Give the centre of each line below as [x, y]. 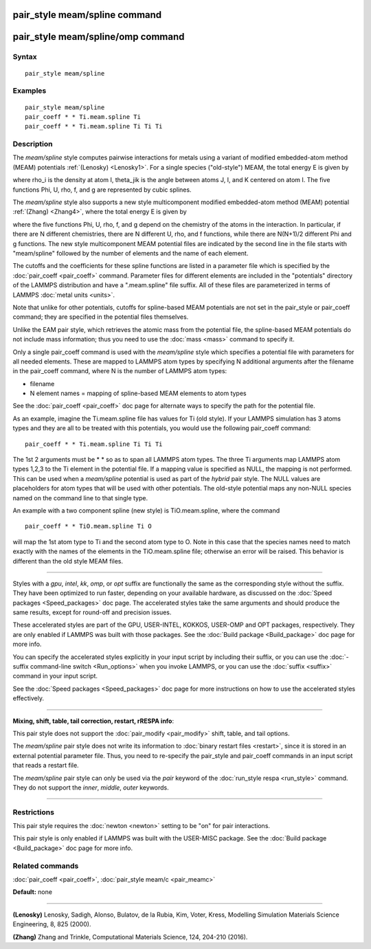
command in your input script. [55, 676]
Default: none [33, 892]
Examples [30, 91]
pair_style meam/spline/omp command [99, 37]
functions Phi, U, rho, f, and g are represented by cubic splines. [102, 190]
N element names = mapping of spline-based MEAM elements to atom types [138, 393]
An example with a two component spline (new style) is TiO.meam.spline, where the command [146, 510]
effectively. [29, 698]
